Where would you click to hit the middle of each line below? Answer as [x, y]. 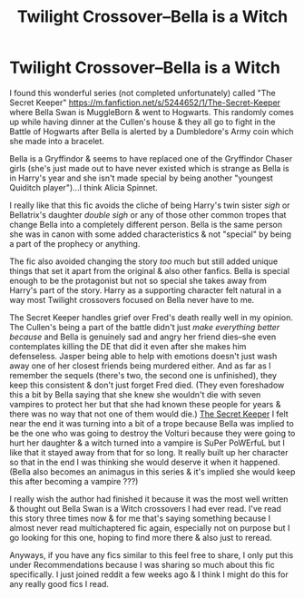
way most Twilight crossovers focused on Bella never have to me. [132, 299]
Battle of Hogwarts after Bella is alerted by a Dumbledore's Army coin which [152, 131]
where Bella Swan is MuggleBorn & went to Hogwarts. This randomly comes [152, 112]
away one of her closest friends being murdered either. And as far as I [140, 366]
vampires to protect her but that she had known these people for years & [145, 404]
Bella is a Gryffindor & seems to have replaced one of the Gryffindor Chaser [151, 158]
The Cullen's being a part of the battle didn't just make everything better [145, 327]
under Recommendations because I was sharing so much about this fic [142, 564]
